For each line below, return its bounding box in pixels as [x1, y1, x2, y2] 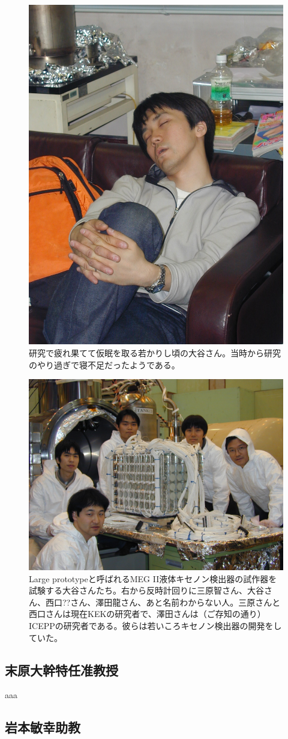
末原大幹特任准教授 [5, 660, 118, 679]
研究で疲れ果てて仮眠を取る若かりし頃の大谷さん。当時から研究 [29, 346, 281, 359]
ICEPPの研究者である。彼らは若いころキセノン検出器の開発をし [29, 619, 282, 632]
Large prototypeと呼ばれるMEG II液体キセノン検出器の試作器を [29, 572, 277, 585]
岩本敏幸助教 [5, 718, 80, 737]
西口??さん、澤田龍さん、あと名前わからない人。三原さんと [45, 595, 281, 608]
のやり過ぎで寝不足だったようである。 [29, 358, 180, 371]
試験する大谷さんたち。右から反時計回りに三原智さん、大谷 [29, 584, 264, 597]
